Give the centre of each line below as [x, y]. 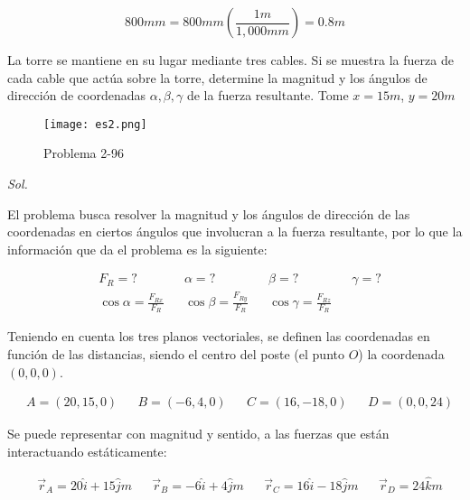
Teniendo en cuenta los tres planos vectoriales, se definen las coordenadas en [219, 336]
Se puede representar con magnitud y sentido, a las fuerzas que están [198, 434]
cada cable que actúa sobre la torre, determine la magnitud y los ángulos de [217, 77]
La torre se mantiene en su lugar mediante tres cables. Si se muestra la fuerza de [230, 60]
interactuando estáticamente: [87, 451]
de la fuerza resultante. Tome [268, 95]
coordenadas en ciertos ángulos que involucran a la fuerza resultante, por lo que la [235, 231]
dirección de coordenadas [76, 95]
